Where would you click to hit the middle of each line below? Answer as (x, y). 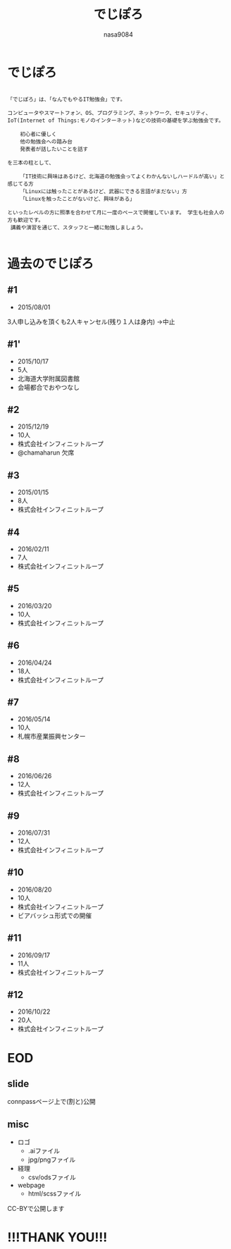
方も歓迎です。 (26, 220)
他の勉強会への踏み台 (46, 142)
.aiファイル (44, 1151)
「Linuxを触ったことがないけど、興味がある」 (77, 199)
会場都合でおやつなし (48, 387)
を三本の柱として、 (31, 163)
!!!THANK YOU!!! (57, 1237)
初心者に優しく (38, 134)
